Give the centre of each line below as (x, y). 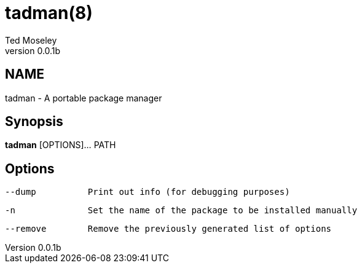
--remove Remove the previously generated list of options (168, 229)
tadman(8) (49, 13)
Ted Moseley (31, 40)
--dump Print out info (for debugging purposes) (148, 192)
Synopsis (34, 122)
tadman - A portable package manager (84, 98)
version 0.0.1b (33, 50)
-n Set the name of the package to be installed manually (181, 211)
